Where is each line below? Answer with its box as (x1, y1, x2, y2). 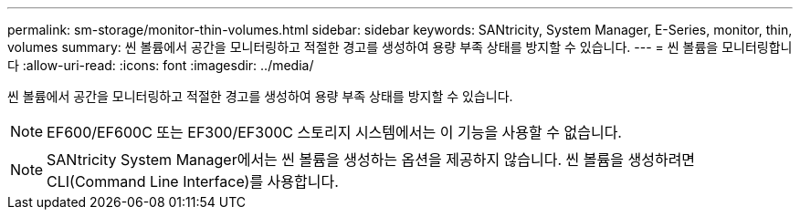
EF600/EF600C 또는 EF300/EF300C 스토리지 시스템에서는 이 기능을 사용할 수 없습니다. (47, 123, 622, 141)
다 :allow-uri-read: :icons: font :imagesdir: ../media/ (7, 57, 314, 73)
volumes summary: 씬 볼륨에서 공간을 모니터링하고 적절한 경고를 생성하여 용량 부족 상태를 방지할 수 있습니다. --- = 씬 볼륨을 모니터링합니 (7, 39, 793, 55)
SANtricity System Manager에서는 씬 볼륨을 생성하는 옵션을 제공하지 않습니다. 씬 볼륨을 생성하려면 (47, 150, 696, 169)
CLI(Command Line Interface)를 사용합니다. (47, 172, 339, 191)
